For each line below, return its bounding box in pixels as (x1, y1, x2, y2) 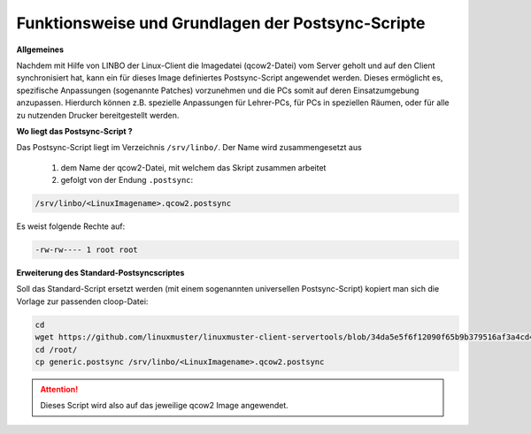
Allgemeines (16, 44, 65, 55)
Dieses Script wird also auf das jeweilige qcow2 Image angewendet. (40, 400, 289, 411)
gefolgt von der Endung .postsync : (60, 175, 194, 186)
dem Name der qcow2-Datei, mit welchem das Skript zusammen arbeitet (60, 162, 327, 172)
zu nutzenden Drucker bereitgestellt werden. (16, 110, 180, 120)
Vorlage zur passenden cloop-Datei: (16, 296, 149, 307)
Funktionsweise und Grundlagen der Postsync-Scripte (16, 13, 426, 33)
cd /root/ (35, 345, 78, 354)
